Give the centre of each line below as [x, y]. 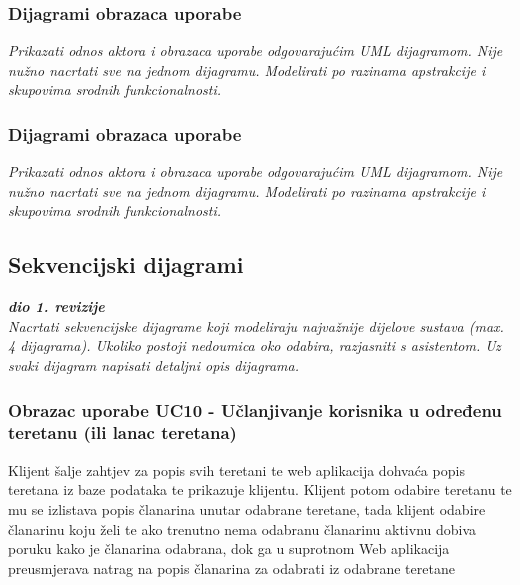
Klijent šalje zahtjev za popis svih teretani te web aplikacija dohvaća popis [236, 469]
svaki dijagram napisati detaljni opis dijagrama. [153, 364]
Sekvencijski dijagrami [126, 264]
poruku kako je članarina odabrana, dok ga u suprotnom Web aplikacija [229, 548]
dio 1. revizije [56, 306]
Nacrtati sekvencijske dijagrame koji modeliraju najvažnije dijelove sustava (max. [256, 325]
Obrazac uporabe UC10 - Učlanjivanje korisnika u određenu [255, 409]
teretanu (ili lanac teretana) [122, 432]
